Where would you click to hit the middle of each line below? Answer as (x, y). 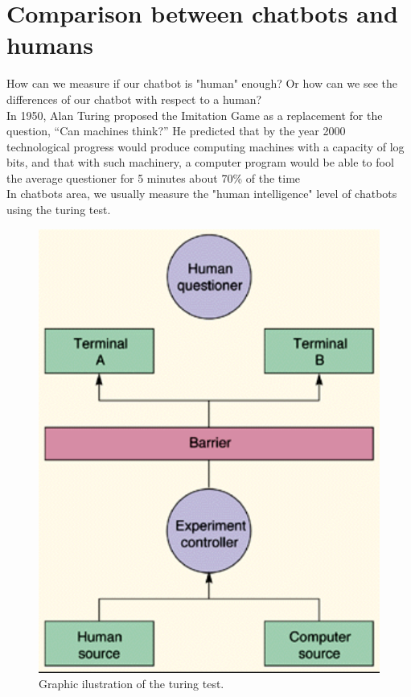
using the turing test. (59, 210)
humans (50, 45)
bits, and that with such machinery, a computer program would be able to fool (200, 162)
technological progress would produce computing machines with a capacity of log (205, 146)
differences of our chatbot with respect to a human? (134, 99)
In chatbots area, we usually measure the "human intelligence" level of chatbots (202, 194)
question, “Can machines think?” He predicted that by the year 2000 (176, 131)
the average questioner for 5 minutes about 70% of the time (154, 177)
